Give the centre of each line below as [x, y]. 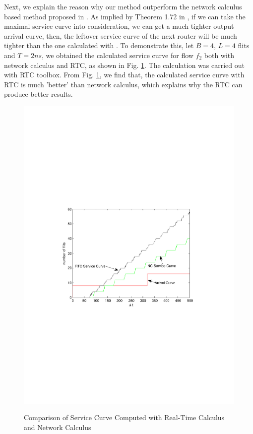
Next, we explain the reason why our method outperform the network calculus [123, 6]
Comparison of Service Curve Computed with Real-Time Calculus [124, 417]
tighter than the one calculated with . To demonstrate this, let [99, 45]
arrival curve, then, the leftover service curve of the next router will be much [121, 35]
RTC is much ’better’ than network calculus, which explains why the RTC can [123, 84]
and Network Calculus [58, 427]
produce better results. [38, 94]
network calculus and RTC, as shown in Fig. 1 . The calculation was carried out [124, 65]
